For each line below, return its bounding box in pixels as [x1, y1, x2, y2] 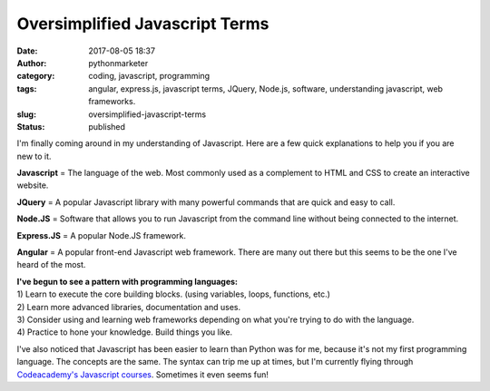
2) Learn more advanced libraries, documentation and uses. [16, 301, 240, 312]
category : [16, 71, 55, 82]
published [88, 121, 126, 132]
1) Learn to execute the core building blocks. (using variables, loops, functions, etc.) [16, 288, 331, 299]
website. [16, 180, 49, 191]
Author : [16, 57, 47, 68]
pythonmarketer [88, 57, 149, 68]
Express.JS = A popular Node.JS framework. [16, 230, 186, 240]
